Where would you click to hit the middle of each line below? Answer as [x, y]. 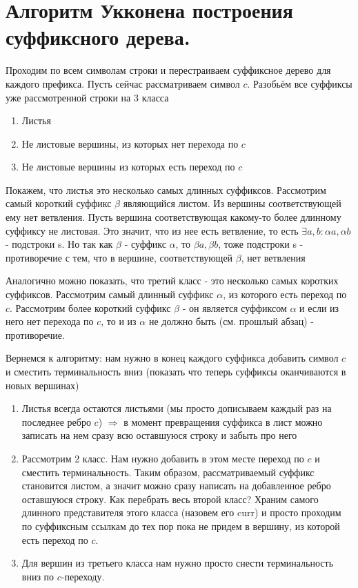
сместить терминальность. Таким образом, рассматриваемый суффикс [168, 472]
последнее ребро [56, 421]
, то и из [119, 321]
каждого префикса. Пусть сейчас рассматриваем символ [123, 83]
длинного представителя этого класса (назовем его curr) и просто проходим [181, 512]
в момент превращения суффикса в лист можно [223, 421]
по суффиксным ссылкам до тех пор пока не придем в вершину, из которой [181, 526]
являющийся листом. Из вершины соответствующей [232, 203]
